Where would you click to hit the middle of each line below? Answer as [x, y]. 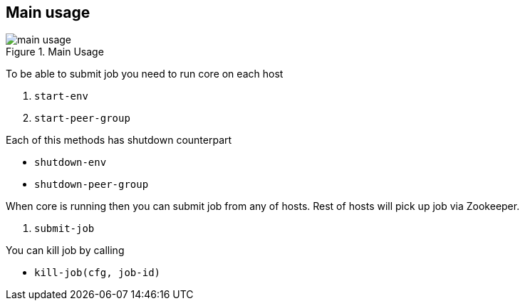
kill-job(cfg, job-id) [98, 273]
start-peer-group [82, 118]
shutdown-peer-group [92, 185]
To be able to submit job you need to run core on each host [145, 74]
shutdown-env [71, 163]
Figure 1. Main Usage [55, 52]
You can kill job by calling [65, 250]
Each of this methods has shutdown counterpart [119, 140]
